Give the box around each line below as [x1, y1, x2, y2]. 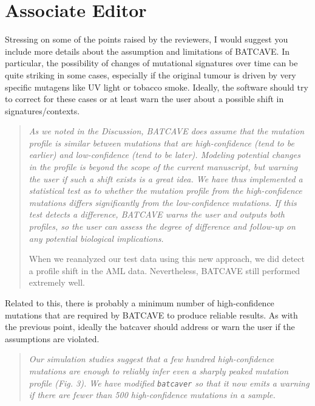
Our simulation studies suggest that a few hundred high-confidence [29, 353, 274, 365]
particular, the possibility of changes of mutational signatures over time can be [5, 57, 298, 69]
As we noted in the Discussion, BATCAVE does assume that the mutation [29, 125, 305, 137]
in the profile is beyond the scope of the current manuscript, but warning [29, 160, 298, 173]
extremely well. [29, 276, 85, 289]
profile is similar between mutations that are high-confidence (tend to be [29, 136, 294, 149]
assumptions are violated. [5, 332, 100, 345]
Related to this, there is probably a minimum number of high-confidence [5, 297, 274, 309]
